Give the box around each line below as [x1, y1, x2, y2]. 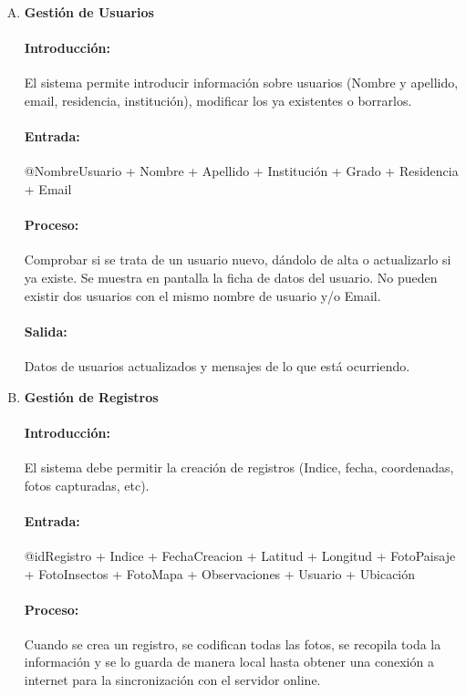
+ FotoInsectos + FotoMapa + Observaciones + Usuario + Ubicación [24, 564, 416, 583]
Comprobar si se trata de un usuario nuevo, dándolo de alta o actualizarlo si [24, 250, 451, 269]
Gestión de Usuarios [24, 3, 154, 21]
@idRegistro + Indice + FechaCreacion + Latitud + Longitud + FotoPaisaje [24, 545, 456, 565]
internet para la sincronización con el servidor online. [24, 670, 321, 690]
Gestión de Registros [24, 387, 159, 406]
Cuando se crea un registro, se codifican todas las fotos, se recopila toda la [24, 634, 441, 653]
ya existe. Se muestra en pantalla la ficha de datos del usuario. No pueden [24, 267, 438, 286]
